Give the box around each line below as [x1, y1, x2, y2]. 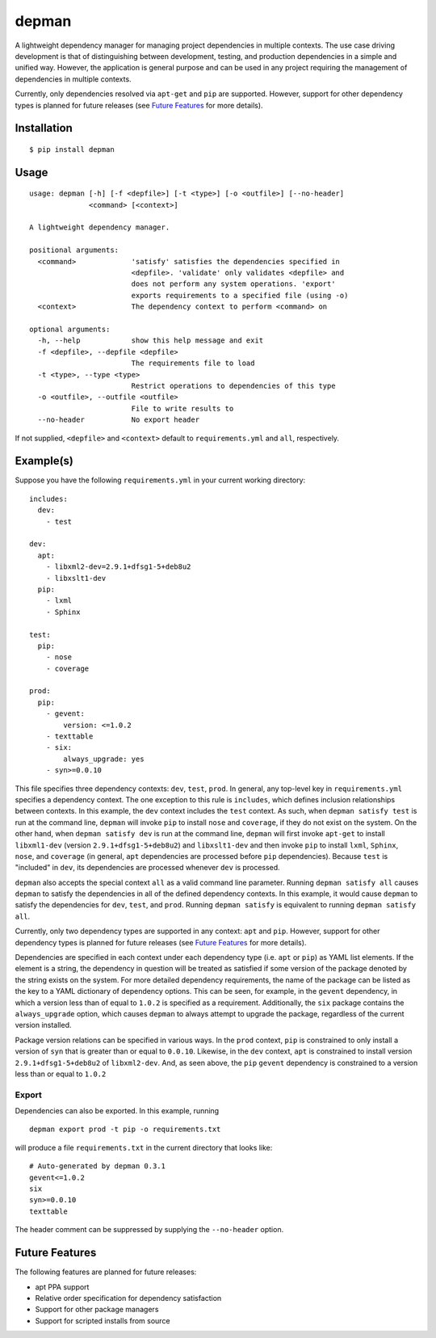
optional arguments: [29, 325, 111, 334]
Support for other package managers [35, 1305, 159, 1315]
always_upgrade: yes [63, 754, 145, 764]
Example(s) [15, 454, 74, 468]
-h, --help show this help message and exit [37, 336, 264, 345]
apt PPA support [35, 1281, 90, 1292]
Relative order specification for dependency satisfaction [35, 1293, 222, 1302]
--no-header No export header [37, 415, 200, 424]
